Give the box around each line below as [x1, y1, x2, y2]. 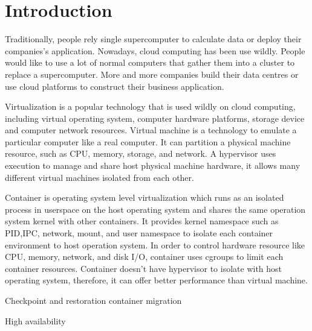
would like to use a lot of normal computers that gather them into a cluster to [5, 56, 295, 69]
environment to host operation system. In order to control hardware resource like [5, 238, 305, 251]
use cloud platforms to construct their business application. [5, 80, 224, 92]
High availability [5, 314, 66, 327]
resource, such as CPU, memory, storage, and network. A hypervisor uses [5, 147, 276, 160]
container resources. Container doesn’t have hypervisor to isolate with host [5, 262, 282, 274]
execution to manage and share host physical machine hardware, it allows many [5, 159, 301, 172]
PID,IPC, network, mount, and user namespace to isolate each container [5, 227, 273, 239]
